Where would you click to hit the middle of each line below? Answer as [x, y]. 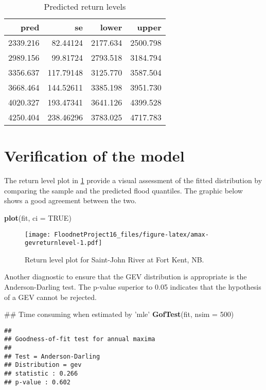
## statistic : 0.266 [41, 374]
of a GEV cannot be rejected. [50, 297]
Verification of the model [94, 156]
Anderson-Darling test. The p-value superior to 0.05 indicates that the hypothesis [133, 287]
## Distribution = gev [43, 365]
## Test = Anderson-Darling [52, 356]
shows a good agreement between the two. [70, 200]
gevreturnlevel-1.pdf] [64, 243]
